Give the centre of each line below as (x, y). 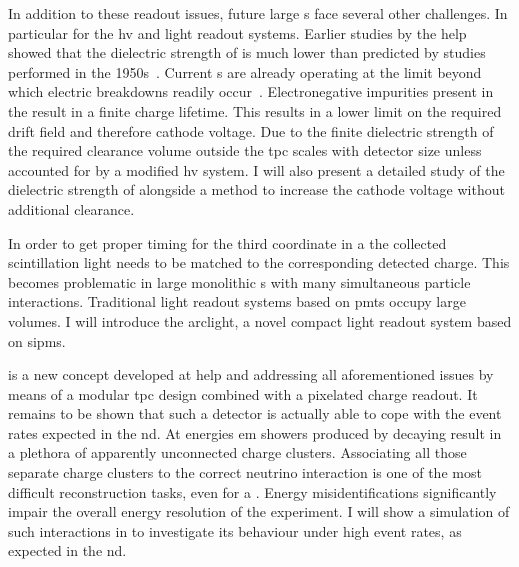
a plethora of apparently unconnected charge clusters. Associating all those (237, 452)
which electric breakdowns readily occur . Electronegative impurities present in (251, 91)
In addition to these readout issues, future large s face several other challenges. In (258, 13)
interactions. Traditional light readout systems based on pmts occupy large (237, 301)
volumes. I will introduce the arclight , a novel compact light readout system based (260, 320)
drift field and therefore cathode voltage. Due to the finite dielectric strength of (251, 130)
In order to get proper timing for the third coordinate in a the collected (227, 242)
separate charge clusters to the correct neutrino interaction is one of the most (245, 472)
